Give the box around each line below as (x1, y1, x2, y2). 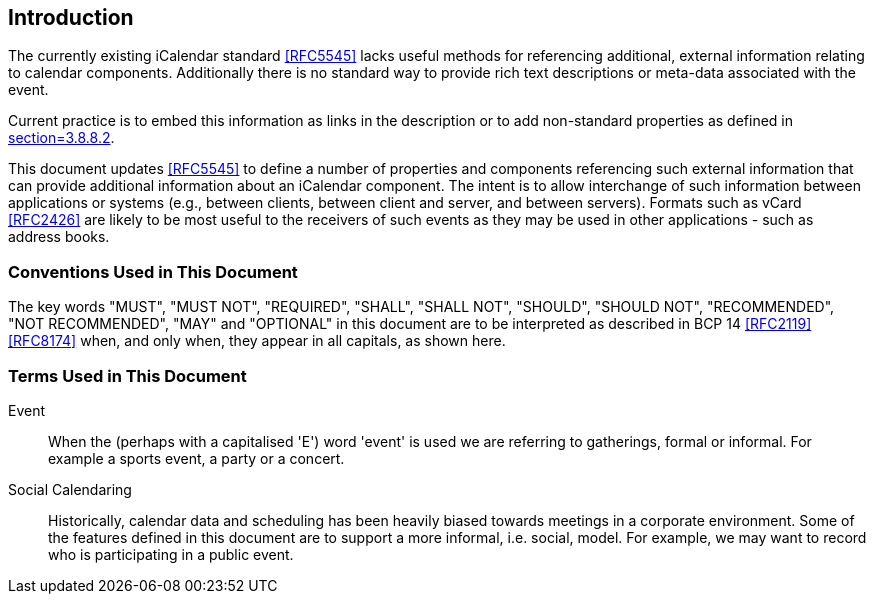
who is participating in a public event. (48, 545, 294, 563)
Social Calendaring (8, 480, 132, 498)
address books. (8, 228, 110, 246)
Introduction (8, 5, 134, 30)
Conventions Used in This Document (8, 261, 298, 282)
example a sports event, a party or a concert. (48, 449, 345, 467)
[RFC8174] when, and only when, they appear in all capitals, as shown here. (8, 332, 506, 350)
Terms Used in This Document (8, 365, 247, 386)
